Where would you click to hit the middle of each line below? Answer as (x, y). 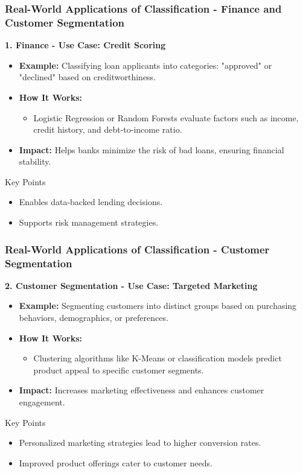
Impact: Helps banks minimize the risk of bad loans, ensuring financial (151, 149)
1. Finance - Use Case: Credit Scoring (85, 45)
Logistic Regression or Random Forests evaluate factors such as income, (166, 117)
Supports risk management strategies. (89, 222)
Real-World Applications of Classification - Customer (137, 249)
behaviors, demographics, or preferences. (94, 317)
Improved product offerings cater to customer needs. (116, 462)
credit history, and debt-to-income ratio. (108, 129)
